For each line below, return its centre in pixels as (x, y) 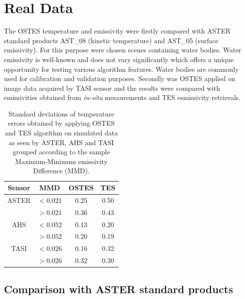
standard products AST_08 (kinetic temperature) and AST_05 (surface (111, 40)
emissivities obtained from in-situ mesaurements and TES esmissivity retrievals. (122, 97)
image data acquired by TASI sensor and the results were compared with (112, 88)
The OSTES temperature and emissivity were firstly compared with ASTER (117, 31)
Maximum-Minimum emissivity (61, 161)
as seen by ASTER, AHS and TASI (61, 142)
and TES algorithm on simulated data (61, 133)
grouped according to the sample (61, 152)
